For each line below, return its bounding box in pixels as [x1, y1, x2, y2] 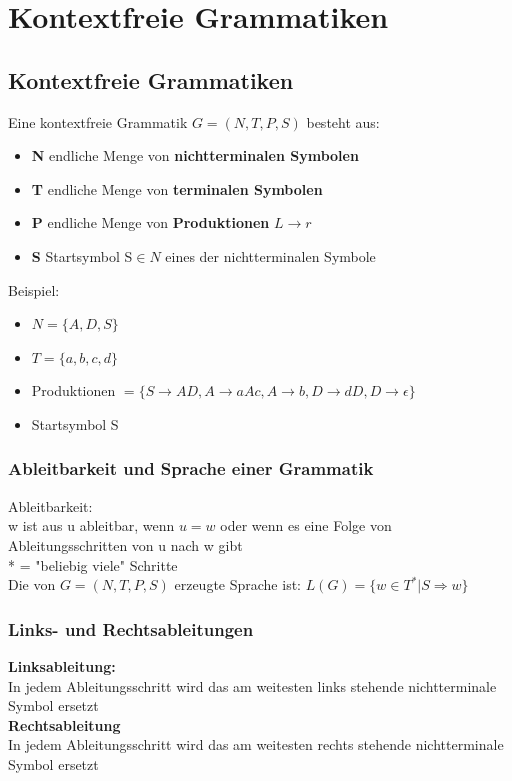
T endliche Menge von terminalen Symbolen [31, 178, 323, 199]
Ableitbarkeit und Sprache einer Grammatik [8, 456, 374, 481]
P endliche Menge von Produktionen [31, 212, 270, 233]
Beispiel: [8, 279, 60, 300]
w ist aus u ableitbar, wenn [8, 515, 175, 536]
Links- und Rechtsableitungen [8, 616, 254, 641]
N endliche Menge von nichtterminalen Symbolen [31, 145, 359, 166]
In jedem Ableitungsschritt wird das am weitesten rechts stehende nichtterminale [8, 734, 504, 755]
